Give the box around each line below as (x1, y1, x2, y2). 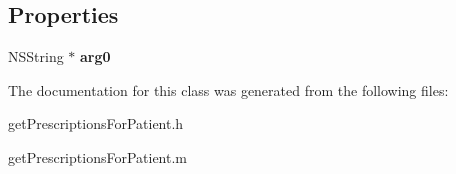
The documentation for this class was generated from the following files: (8, 79, 449, 100)
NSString (8, 46, 64, 67)
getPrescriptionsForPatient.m (8, 146, 187, 167)
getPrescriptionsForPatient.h (8, 113, 184, 134)
